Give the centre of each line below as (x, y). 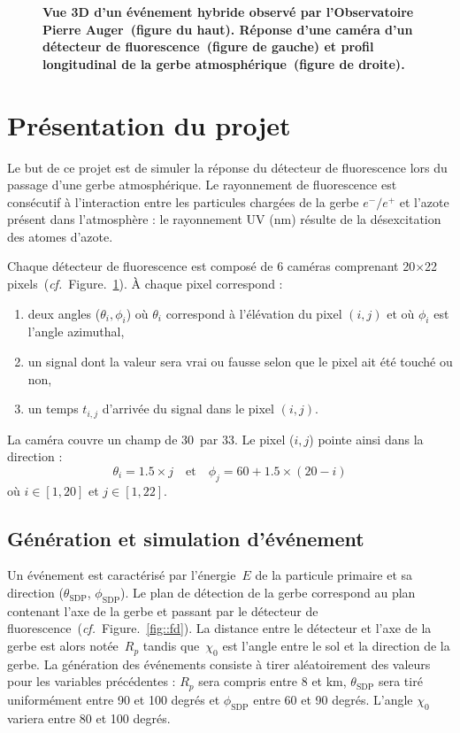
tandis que (171, 646)
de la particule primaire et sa (334, 575)
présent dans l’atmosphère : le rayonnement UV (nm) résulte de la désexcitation (224, 219)
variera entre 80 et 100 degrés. (89, 718)
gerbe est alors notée (63, 646)
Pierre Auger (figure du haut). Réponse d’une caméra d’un (228, 29)
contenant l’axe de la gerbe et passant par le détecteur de (163, 610)
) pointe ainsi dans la (366, 439)
